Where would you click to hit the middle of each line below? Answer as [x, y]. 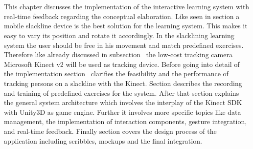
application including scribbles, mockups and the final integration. [103, 140]
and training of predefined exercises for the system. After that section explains [122, 93]
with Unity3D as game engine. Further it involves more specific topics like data [123, 112]
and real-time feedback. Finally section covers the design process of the [110, 131]
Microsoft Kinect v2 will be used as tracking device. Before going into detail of [122, 64]
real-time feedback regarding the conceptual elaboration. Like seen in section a [122, 16]
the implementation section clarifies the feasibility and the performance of [116, 74]
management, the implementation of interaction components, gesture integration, [126, 121]
